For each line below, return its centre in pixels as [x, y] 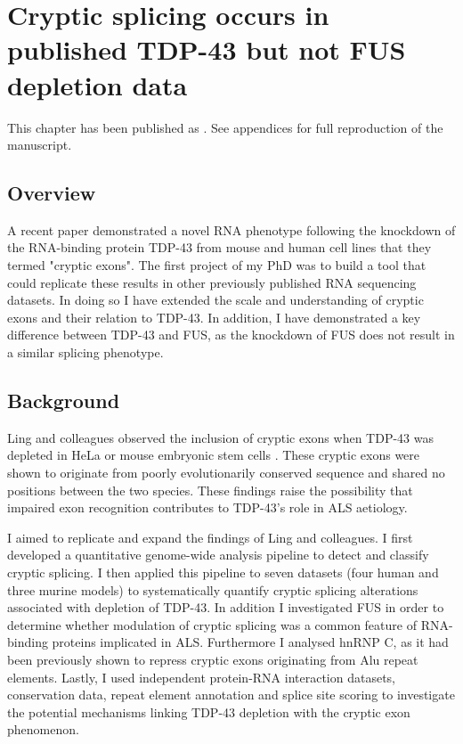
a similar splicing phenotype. [85, 352]
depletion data [97, 84]
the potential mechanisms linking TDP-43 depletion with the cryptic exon [209, 711]
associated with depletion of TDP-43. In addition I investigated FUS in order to [226, 607]
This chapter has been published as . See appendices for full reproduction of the [225, 127]
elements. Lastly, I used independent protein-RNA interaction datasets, [202, 677]
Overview [52, 193]
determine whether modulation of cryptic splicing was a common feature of [212, 624]
